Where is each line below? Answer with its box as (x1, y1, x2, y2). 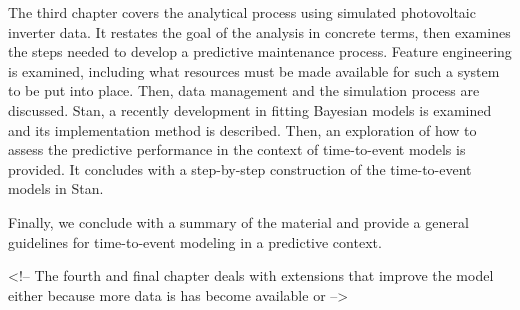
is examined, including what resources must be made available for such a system (8, 60, 500, 81)
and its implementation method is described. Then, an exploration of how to (8, 119, 477, 140)
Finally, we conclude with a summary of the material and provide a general (8, 211, 469, 232)
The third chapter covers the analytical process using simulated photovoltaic (8, 2, 476, 22)
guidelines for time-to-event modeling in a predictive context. (8, 231, 382, 252)
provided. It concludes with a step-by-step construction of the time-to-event (8, 158, 472, 179)
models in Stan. (8, 178, 104, 199)
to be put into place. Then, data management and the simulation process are (8, 80, 480, 101)
